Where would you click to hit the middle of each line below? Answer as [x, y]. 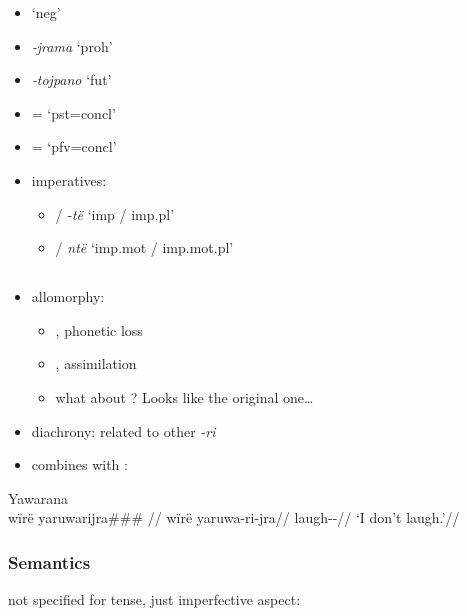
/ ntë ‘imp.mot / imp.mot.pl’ [144, 247]
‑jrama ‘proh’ [72, 45]
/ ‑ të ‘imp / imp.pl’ [115, 213]
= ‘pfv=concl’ [74, 146]
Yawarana [38, 497]
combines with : [79, 464]
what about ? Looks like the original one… [184, 396]
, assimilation [96, 363]
